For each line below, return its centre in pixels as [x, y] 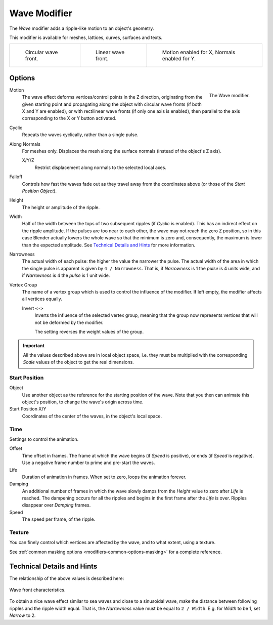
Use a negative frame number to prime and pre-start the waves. [88, 463]
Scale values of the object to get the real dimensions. [78, 362]
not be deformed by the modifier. [69, 322]
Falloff [16, 177]
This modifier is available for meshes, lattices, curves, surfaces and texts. [86, 37]
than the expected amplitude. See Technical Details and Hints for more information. [109, 245]
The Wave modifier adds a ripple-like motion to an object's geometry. [82, 28]
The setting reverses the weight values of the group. [89, 331]
